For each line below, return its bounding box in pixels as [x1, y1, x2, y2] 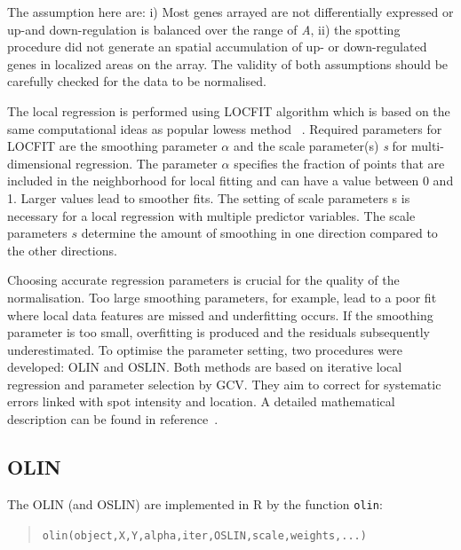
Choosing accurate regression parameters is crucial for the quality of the [7, 271, 400, 289]
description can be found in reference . [7, 410, 219, 428]
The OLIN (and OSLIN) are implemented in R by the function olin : [7, 494, 383, 513]
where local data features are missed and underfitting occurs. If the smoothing [7, 305, 433, 324]
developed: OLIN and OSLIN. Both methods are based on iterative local [7, 357, 402, 376]
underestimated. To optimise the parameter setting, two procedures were [7, 340, 403, 358]
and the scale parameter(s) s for [233, 137, 408, 155]
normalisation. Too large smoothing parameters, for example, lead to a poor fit [7, 287, 437, 306]
